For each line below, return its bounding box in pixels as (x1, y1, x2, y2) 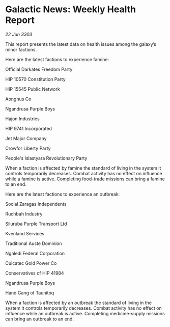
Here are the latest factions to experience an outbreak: (5, 191, 120, 197)
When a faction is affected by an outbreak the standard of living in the (5, 299, 152, 306)
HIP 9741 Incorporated (5, 125, 52, 131)
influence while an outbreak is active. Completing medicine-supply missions (5, 310, 165, 316)
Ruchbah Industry (5, 210, 43, 217)
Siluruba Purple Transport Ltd (5, 221, 67, 227)
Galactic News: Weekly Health (5, 4, 136, 15)
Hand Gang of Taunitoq (5, 289, 54, 296)
